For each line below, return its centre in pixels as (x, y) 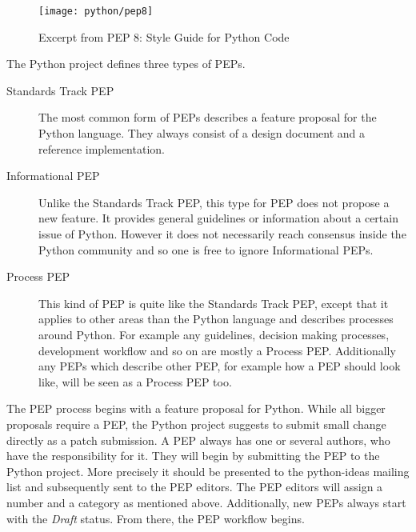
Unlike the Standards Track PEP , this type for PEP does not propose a (214, 202)
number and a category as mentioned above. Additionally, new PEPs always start (206, 502)
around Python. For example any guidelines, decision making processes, (214, 334)
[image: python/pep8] (96, 11)
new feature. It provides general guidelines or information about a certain (218, 218)
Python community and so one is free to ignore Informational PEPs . (206, 249)
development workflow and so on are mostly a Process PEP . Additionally (217, 350)
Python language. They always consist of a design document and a (202, 133)
